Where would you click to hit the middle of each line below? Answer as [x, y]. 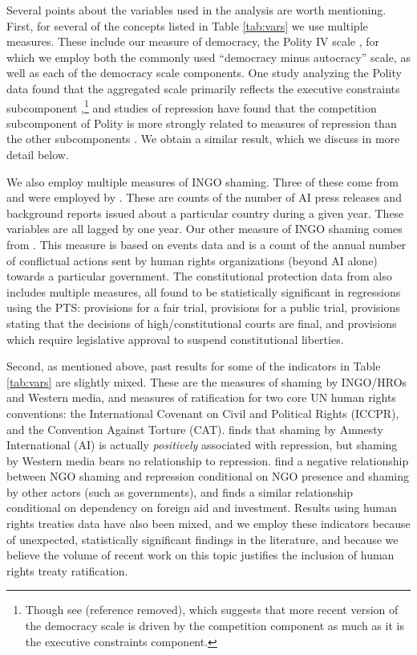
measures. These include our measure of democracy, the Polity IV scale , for [193, 41]
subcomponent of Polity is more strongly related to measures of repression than [202, 123]
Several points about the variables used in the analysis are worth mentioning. [196, 10]
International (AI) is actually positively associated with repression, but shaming [202, 445]
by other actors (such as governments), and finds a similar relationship [180, 491]
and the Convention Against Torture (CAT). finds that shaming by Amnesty [195, 429]
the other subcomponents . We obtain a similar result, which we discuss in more [203, 139]
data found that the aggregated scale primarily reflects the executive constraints [203, 88]
